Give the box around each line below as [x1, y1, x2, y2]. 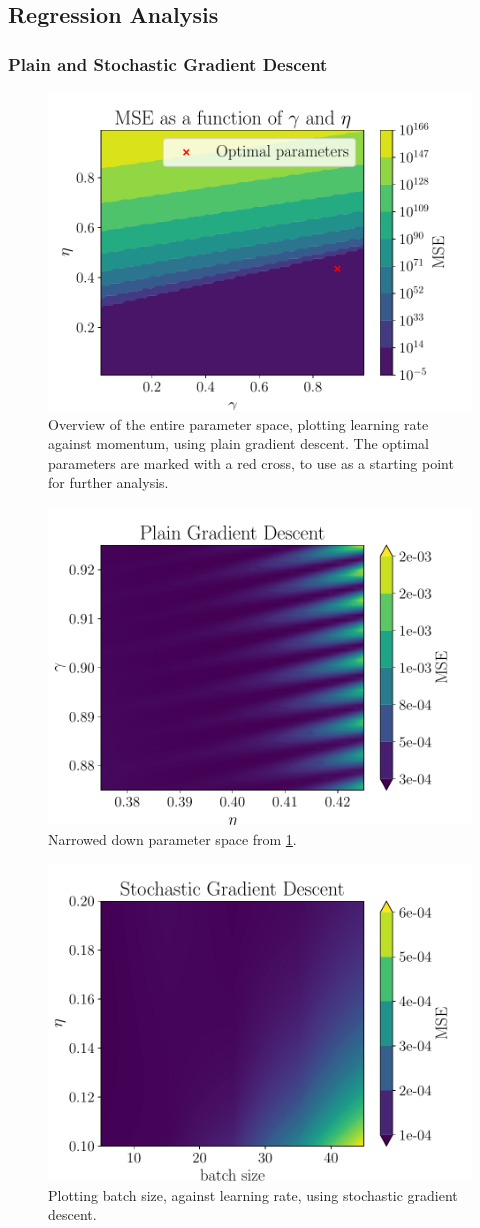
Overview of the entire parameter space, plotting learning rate [48, 413, 429, 434]
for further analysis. [48, 472, 169, 493]
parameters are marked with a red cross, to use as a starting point [48, 452, 454, 473]
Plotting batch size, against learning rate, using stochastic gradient [48, 1184, 458, 1205]
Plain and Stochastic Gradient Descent [8, 51, 328, 76]
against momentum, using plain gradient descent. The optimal [48, 433, 429, 454]
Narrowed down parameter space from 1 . [48, 828, 297, 849]
